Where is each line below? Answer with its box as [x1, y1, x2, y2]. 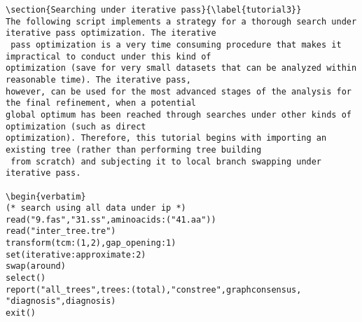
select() [6, 273, 46, 283]
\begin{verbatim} [6, 191, 86, 202]
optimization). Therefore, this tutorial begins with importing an [6, 133, 327, 143]
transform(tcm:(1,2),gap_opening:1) [6, 238, 176, 248]
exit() [6, 308, 36, 318]
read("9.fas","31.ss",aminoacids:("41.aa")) [6, 214, 216, 225]
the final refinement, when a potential [6, 98, 197, 108]
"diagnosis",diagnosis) [6, 296, 116, 307]
